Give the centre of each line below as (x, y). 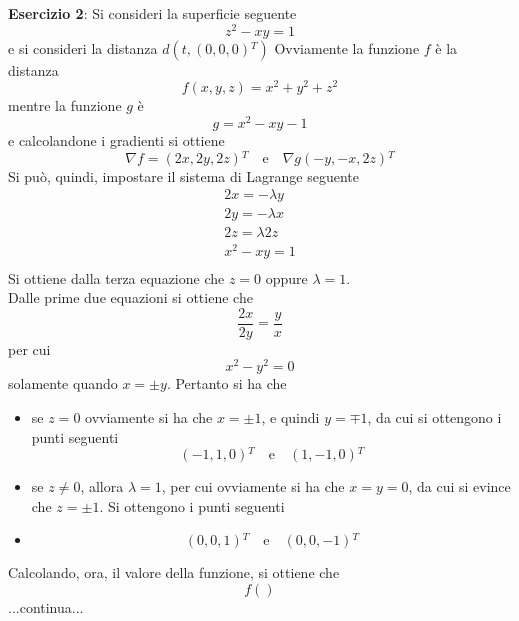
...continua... (46, 607)
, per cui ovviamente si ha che (253, 486)
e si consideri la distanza (83, 47)
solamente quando (63, 383)
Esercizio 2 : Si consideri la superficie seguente (152, 13)
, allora (102, 486)
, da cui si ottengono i (434, 417)
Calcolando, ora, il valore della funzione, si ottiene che (174, 572)
